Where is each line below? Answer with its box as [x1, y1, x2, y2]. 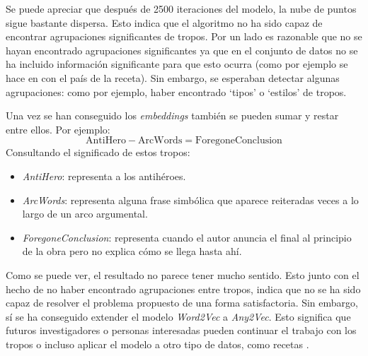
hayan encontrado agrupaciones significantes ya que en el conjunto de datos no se [6, 42, 358, 57]
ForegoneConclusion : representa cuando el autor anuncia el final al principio [22, 230, 352, 244]
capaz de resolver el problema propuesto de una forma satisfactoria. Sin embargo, [6, 295, 358, 310]
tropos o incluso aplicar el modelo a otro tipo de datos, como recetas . [6, 336, 309, 351]
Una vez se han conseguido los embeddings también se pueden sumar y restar [6, 108, 339, 123]
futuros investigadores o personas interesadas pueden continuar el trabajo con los [6, 323, 357, 338]
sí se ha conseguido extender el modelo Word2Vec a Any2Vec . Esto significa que [6, 309, 351, 324]
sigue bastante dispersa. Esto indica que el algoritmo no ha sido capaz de [6, 15, 323, 30]
